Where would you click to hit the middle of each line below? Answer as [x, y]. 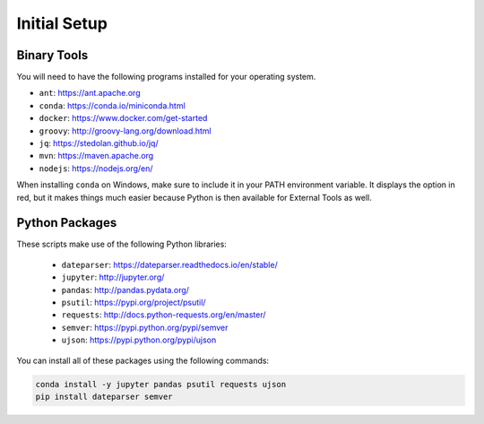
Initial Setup [62, 23]
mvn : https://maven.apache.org [96, 156]
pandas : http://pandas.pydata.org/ [125, 290]
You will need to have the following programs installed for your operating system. [166, 77]
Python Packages [67, 223]
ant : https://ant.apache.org [90, 93]
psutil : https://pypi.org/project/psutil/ [134, 303]
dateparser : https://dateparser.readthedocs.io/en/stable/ [169, 264]
